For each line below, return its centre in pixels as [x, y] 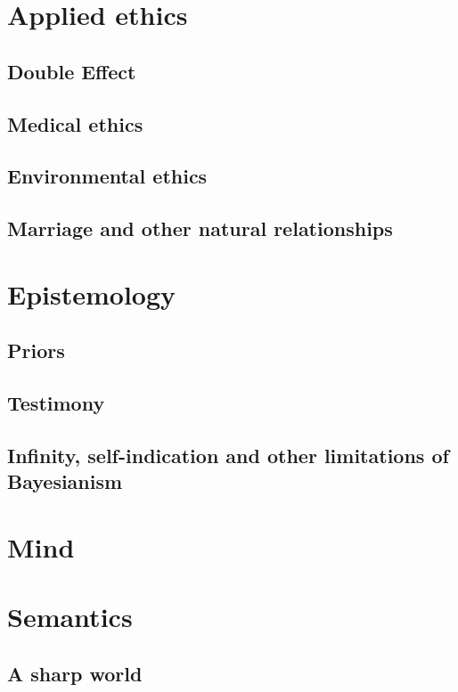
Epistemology [92, 293]
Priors [36, 350]
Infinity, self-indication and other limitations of [228, 455]
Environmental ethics [107, 176]
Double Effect [72, 71]
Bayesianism [65, 481]
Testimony [56, 403]
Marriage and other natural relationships [200, 228]
